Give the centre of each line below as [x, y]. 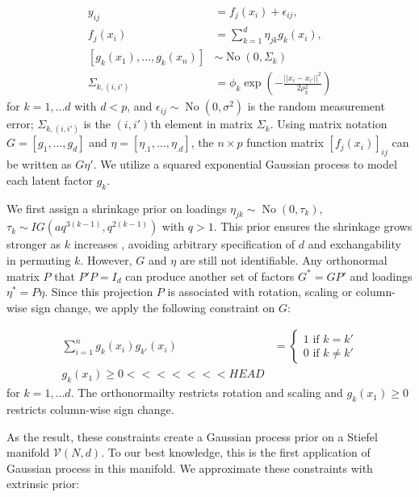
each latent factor [50, 180]
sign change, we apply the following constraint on [153, 307]
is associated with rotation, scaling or [260, 292]
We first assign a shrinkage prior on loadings [117, 208]
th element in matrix [202, 124]
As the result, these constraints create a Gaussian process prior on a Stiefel [192, 436]
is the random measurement [316, 106]
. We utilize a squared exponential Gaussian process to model [245, 164]
